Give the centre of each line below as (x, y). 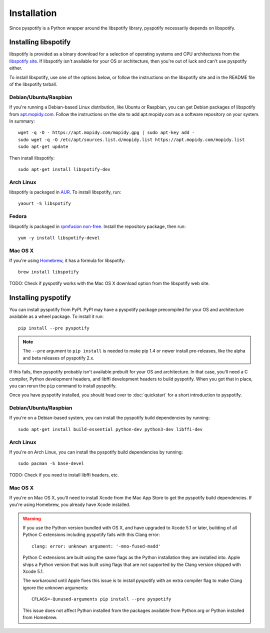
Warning (32, 518)
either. (16, 68)
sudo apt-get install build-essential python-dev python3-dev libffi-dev (110, 429)
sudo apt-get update (43, 147)
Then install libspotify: (32, 158)
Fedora (18, 216)
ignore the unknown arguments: (55, 587)
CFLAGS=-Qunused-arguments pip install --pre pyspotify (101, 599)
